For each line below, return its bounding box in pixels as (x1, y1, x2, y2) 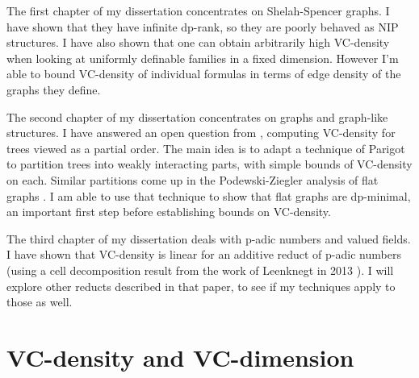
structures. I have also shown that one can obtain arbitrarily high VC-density (6, 34, 390, 51)
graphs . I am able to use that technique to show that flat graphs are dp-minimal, (6, 187, 411, 204)
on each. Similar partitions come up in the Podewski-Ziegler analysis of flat (6, 171, 379, 188)
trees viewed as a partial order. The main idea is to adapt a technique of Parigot (6, 139, 405, 156)
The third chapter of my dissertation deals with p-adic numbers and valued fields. (6, 230, 411, 247)
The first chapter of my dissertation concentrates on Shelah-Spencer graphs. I (6, 2, 390, 19)
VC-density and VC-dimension (6, 340, 354, 373)
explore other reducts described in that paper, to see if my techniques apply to (6, 277, 396, 294)
